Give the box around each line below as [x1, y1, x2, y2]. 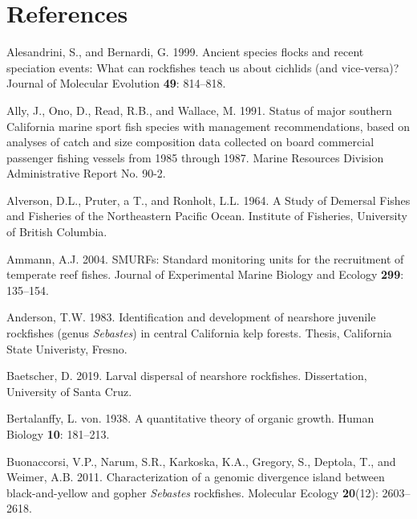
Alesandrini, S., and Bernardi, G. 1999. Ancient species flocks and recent [6, 43, 364, 60]
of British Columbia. [6, 223, 107, 240]
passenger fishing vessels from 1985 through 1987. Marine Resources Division [6, 149, 384, 166]
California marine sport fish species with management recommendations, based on [6, 117, 411, 134]
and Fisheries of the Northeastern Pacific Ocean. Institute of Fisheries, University [6, 207, 407, 224]
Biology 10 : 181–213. [6, 426, 110, 442]
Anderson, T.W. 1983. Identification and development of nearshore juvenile [6, 309, 376, 325]
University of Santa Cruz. [6, 382, 132, 399]
